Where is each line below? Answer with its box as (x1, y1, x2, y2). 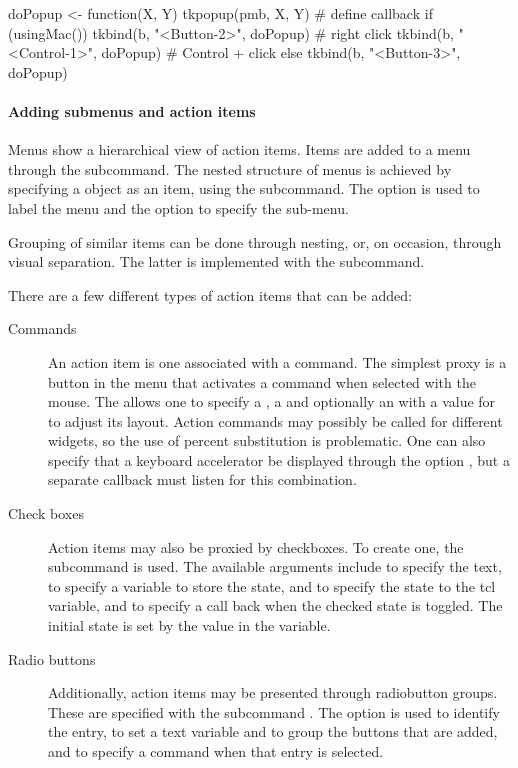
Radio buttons (8, 648, 96, 669)
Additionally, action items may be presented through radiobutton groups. (48, 682, 498, 703)
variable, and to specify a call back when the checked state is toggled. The (48, 595, 503, 616)
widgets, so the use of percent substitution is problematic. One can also (48, 430, 486, 451)
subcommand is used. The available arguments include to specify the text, (48, 556, 502, 577)
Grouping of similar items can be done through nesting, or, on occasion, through (8, 231, 502, 252)
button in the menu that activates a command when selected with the (48, 371, 476, 392)
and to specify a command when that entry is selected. (48, 741, 384, 762)
